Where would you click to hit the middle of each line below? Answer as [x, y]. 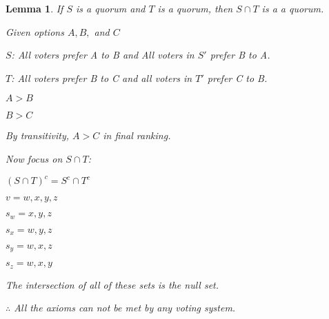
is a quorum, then [195, 8]
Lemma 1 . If [34, 8]
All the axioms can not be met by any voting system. [125, 308]
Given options [35, 31]
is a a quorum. [293, 8]
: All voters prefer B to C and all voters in [102, 78]
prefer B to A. [240, 55]
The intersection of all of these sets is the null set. [112, 284]
